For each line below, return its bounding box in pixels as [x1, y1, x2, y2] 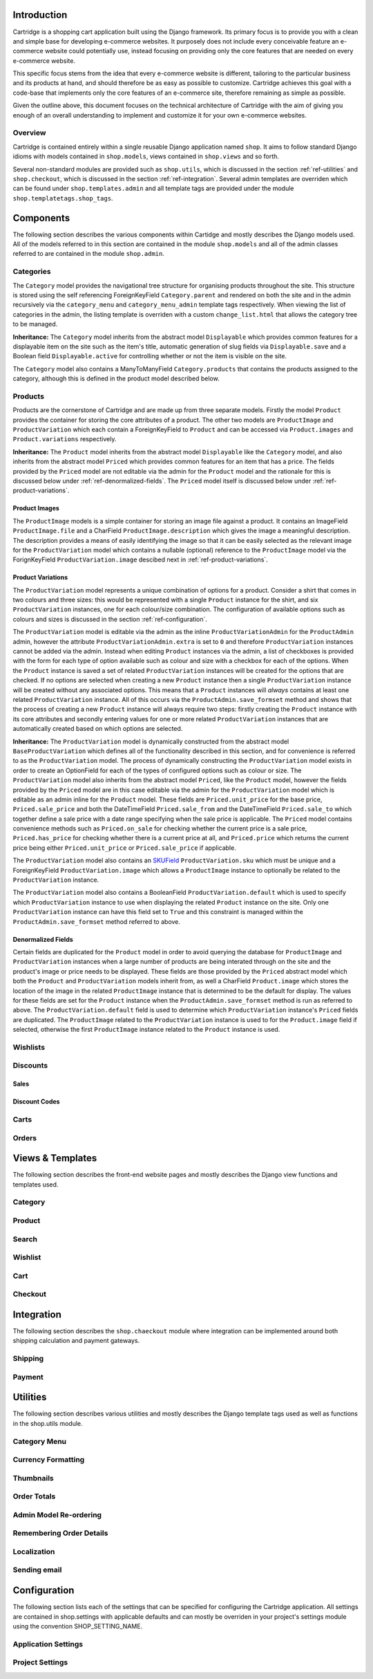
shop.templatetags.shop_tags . [12, 194, 113, 202]
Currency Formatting [12, 1455, 85, 1465]
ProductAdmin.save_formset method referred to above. [12, 917, 181, 926]
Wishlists [12, 1042, 45, 1052]
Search [12, 1234, 38, 1244]
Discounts [12, 1061, 48, 1070]
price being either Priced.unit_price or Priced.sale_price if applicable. [12, 844, 236, 852]
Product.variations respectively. [12, 435, 117, 443]
